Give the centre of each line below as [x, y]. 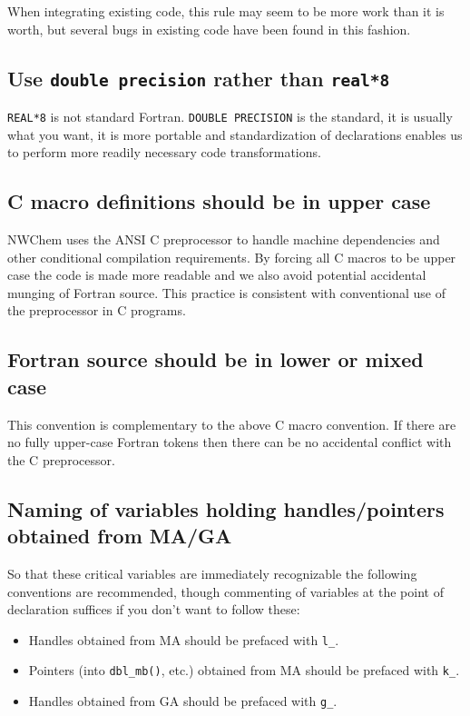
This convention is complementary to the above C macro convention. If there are [232, 424]
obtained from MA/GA [120, 536]
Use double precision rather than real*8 [199, 78]
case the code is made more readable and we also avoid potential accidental [217, 275]
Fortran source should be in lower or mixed [215, 359]
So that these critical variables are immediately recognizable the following [212, 573]
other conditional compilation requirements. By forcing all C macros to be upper [232, 257]
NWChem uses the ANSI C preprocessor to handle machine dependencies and [224, 239]
